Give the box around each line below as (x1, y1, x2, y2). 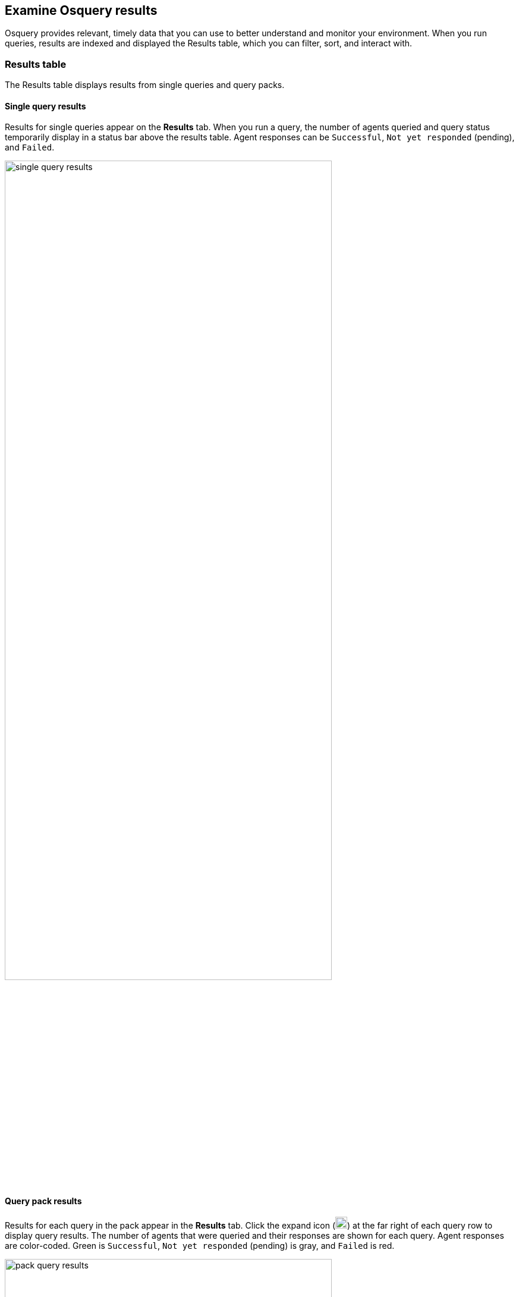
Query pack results (5, 1195, 82, 1206)
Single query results (5, 101, 86, 111)
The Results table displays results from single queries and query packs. (5, 80, 285, 90)
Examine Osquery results (5, 3, 158, 18)
